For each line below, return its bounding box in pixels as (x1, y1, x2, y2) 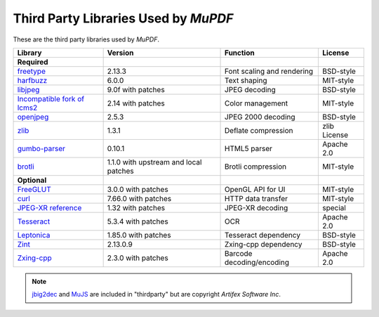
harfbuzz (17, 75, 48, 85)
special (322, 202, 347, 212)
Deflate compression (225, 125, 294, 135)
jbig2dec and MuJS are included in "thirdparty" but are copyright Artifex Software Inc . (32, 290, 281, 299)
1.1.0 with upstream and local (107, 157, 202, 167)
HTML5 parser (225, 143, 273, 153)
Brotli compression (225, 162, 287, 172)
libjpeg (17, 84, 40, 94)
